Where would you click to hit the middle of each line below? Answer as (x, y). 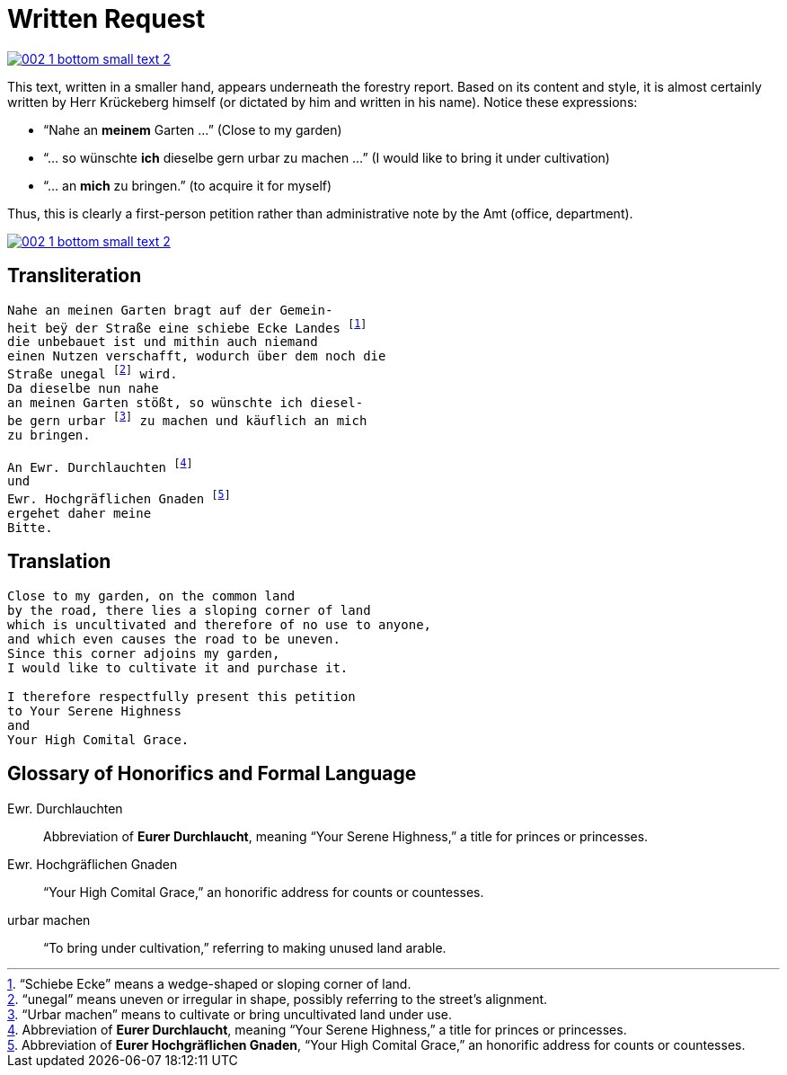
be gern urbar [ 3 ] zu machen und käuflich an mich (187, 418)
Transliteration (75, 276)
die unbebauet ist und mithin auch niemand (163, 342)
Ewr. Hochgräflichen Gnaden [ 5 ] (119, 497)
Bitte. (30, 527)
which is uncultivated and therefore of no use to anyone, (220, 624)
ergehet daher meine (80, 513)
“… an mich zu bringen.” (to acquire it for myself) (188, 185)
